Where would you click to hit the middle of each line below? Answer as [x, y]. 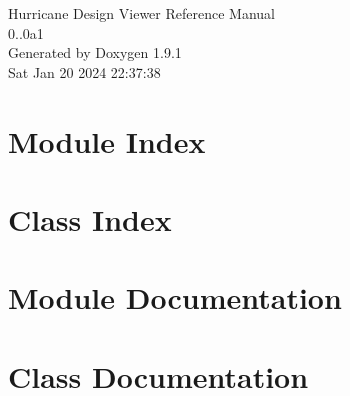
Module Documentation [175, 297]
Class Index [90, 218]
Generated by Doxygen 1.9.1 [95, 52]
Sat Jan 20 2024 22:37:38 [84, 71]
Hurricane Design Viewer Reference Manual [141, 13]
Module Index [107, 140]
